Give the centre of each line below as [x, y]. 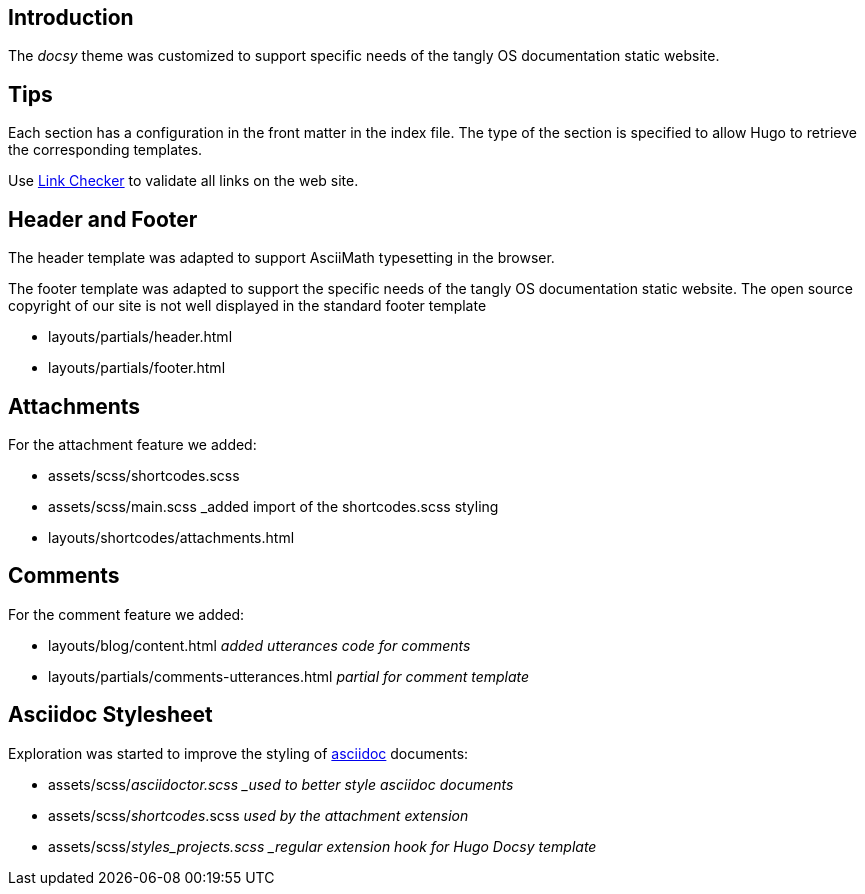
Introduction [71, 17]
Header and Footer [103, 219]
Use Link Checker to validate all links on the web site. [183, 181]
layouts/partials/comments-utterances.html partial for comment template [289, 676]
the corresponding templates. [105, 150]
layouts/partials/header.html [140, 337]
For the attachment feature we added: [132, 444]
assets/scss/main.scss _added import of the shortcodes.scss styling [273, 506]
